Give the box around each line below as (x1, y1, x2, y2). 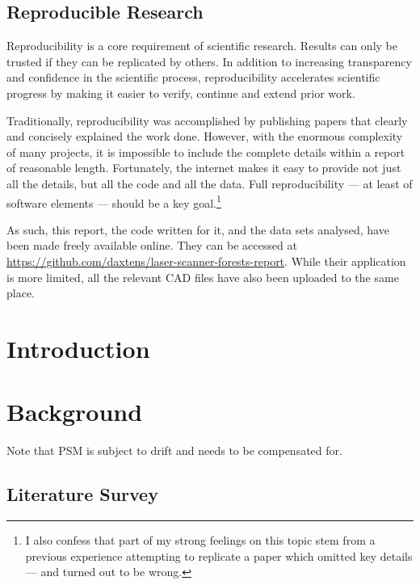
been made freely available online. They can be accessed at (6, 237, 297, 254)
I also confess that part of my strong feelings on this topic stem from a (25, 532, 376, 549)
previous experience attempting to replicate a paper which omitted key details (25, 547, 413, 564)
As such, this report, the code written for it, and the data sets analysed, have (6, 221, 389, 238)
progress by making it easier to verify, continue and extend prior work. (6, 84, 355, 101)
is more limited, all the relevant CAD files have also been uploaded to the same (6, 268, 399, 285)
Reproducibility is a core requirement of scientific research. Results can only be (6, 37, 397, 54)
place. (6, 284, 35, 301)
